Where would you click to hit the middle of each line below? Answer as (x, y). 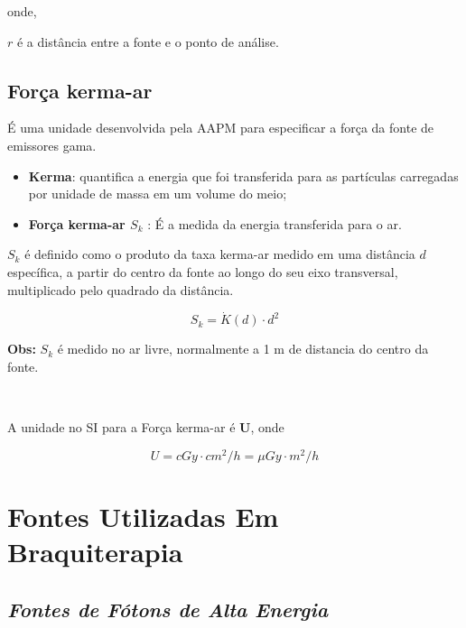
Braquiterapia (95, 552)
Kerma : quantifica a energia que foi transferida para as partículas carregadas (243, 175)
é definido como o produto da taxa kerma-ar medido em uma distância (220, 254)
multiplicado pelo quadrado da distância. (121, 289)
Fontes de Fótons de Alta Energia (168, 609)
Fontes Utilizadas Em (143, 516)
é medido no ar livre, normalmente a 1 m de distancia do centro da (243, 349)
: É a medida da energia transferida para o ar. (275, 223)
